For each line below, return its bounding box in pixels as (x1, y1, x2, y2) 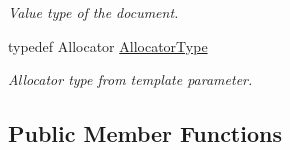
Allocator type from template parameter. (8, 69, 253, 90)
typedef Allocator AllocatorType (8, 35, 208, 56)
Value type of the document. (8, 2, 179, 22)
